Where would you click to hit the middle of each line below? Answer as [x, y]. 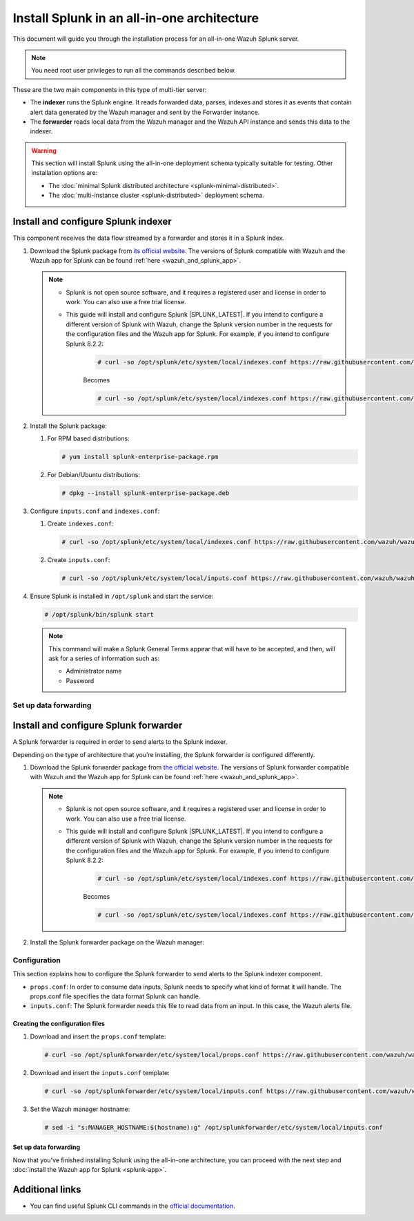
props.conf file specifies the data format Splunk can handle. [115, 996]
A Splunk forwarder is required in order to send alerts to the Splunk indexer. [120, 742]
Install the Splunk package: [68, 426]
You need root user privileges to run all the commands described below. [134, 71]
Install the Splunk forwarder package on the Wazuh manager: [117, 942]
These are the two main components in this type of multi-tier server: [110, 89]
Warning [44, 150]
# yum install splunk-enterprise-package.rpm [140, 457]
